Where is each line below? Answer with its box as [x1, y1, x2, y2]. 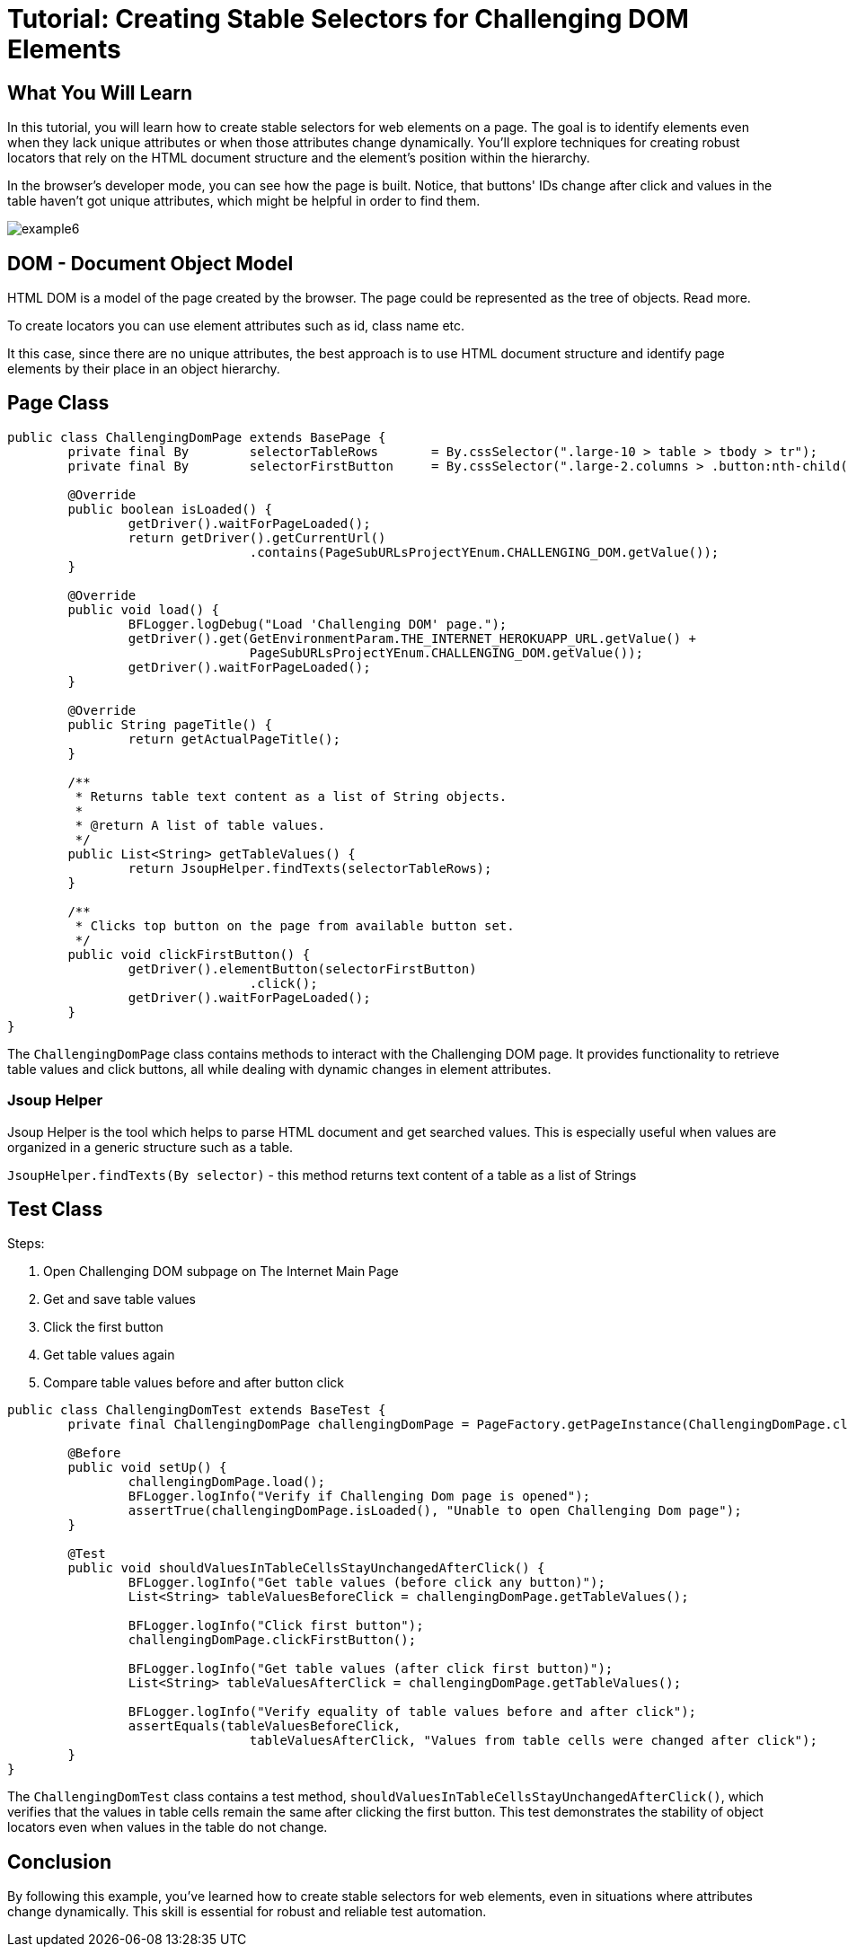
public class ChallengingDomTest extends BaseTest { [7, 1403, 386, 1418]
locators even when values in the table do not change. [7, 1819, 328, 1835]
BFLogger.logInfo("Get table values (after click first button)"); [128, 1661, 614, 1677]
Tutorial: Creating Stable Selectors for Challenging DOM [7, 4, 689, 34]
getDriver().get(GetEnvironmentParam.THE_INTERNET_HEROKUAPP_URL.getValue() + [128, 630, 697, 646]
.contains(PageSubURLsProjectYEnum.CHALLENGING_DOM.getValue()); [249, 544, 720, 559]
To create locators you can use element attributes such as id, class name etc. [7, 318, 465, 334]
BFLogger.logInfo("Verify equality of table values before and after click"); [128, 1704, 697, 1720]
